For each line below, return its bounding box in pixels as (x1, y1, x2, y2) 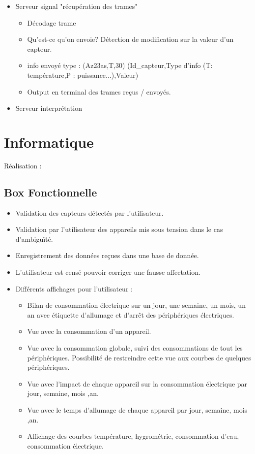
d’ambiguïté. (15, 233, 53, 244)
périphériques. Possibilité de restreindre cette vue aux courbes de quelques (27, 352, 251, 362)
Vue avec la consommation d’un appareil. (27, 326, 151, 336)
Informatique (4, 131, 94, 152)
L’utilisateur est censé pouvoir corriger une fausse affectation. (15, 267, 200, 277)
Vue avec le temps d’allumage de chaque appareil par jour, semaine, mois (27, 404, 248, 415)
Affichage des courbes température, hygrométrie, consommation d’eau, (27, 431, 239, 441)
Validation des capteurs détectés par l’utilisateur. (15, 207, 164, 218)
